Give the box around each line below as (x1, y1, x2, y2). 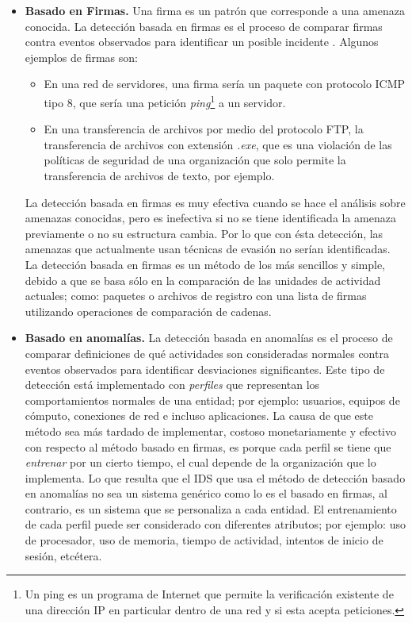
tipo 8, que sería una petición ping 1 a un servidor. (44, 91, 286, 110)
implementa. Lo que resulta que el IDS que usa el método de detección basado (25, 469, 406, 486)
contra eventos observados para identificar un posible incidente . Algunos (25, 33, 379, 50)
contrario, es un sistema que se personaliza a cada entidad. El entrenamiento (25, 500, 397, 517)
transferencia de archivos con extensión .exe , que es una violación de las (44, 136, 392, 152)
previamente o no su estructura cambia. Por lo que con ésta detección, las (25, 225, 383, 241)
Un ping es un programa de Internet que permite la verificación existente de (25, 586, 394, 602)
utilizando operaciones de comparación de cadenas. (25, 302, 272, 319)
